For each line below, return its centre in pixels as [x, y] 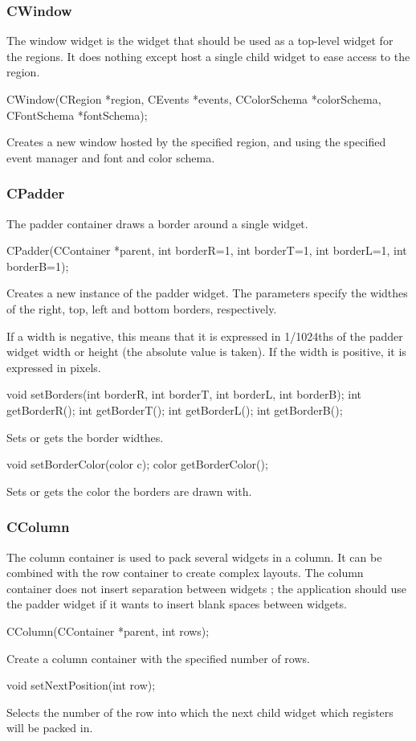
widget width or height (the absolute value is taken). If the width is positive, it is [206, 352]
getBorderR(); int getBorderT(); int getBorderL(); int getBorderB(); [175, 409]
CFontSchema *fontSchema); [77, 115]
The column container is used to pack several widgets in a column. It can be [194, 557]
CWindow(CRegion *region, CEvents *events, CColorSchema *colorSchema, [194, 99]
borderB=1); [38, 266]
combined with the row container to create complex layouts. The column [185, 573]
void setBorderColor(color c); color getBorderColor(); [137, 464]
